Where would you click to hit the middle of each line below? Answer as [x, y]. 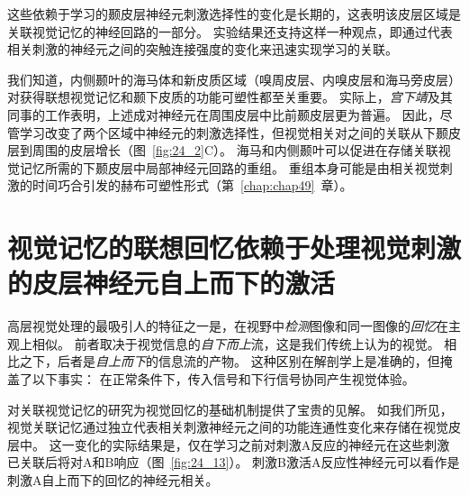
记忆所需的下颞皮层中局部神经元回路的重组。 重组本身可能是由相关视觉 [230, 167]
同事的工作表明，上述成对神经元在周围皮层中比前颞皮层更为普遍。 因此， [224, 114]
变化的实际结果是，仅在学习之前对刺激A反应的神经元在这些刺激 [262, 444]
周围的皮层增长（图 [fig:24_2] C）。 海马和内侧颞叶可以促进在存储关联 [235, 150]
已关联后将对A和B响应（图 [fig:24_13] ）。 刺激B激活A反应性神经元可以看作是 [234, 462]
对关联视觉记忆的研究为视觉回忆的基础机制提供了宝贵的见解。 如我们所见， [230, 409]
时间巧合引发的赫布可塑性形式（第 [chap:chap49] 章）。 [192, 185]
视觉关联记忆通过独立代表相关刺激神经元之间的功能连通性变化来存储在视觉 [228, 427]
